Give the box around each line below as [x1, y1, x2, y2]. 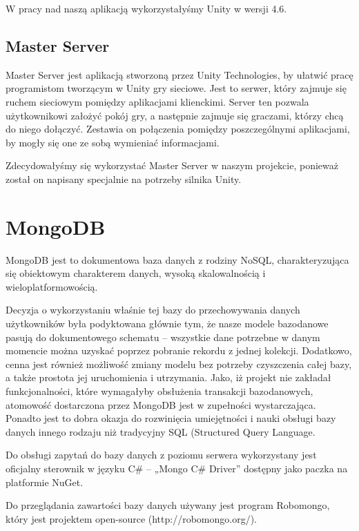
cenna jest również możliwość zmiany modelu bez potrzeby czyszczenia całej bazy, [6, 356, 352, 371]
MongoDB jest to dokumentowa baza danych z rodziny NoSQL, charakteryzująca [6, 252, 349, 267]
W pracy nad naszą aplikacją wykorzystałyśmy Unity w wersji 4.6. [6, 1, 287, 15]
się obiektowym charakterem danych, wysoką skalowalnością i [6, 266, 266, 280]
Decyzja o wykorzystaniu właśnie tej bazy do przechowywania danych [6, 302, 300, 317]
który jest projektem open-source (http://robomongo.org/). [6, 511, 257, 525]
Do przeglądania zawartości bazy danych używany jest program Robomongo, [6, 498, 330, 512]
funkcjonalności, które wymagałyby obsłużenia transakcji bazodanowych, [6, 384, 313, 398]
